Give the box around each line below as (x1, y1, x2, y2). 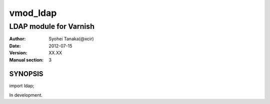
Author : (9, 36, 26, 42)
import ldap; (9, 83, 34, 89)
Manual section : (9, 57, 44, 63)
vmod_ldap (9, 7, 57, 18)
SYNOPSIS (9, 70, 43, 78)
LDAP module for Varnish (9, 22, 95, 31)
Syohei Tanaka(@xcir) (48, 36, 94, 42)
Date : (9, 43, 21, 49)
